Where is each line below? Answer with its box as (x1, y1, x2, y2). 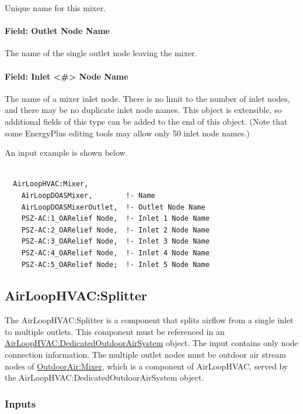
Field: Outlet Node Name (5, 25, 110, 37)
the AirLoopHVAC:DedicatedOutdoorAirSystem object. (5, 371, 204, 384)
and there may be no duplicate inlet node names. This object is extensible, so (5, 104, 282, 116)
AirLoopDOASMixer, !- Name (21, 191, 155, 200)
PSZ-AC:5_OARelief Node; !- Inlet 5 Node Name (21, 260, 210, 269)
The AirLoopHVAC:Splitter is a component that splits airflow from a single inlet (5, 314, 294, 326)
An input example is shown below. (5, 146, 128, 159)
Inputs (5, 396, 36, 410)
